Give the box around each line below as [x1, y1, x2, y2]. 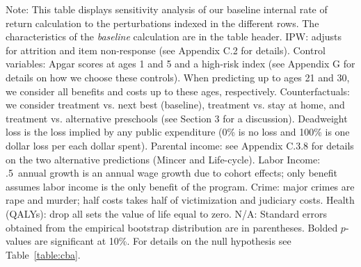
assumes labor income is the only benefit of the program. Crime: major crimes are [6, 179, 355, 193]
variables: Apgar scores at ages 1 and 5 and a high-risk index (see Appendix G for [6, 56, 355, 71]
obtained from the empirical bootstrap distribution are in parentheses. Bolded [6, 220, 338, 234]
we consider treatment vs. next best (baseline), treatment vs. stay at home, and [6, 97, 345, 112]
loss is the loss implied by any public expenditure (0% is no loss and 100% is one [6, 124, 350, 139]
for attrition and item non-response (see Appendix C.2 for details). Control [6, 42, 326, 57]
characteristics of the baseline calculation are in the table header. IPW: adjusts [6, 29, 342, 44]
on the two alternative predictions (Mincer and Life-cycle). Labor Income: [6, 152, 321, 166]
